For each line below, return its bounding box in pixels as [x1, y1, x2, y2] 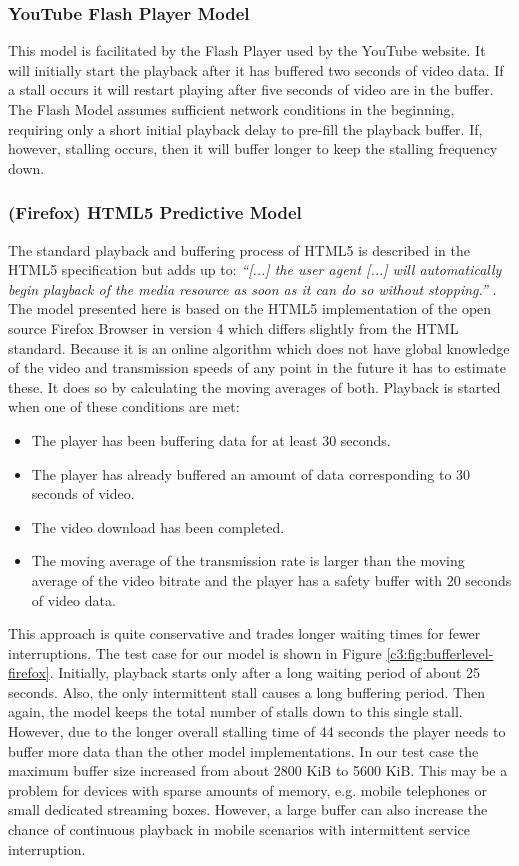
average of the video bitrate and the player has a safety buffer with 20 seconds [31, 569, 512, 590]
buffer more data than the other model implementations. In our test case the [8, 740, 479, 761]
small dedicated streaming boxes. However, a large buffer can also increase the [8, 799, 488, 820]
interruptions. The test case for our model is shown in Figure [8, 642, 382, 663]
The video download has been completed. [31, 516, 285, 537]
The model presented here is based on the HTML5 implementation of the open [8, 298, 492, 319]
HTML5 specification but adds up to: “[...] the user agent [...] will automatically [8, 259, 502, 280]
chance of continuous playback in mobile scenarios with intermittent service [8, 819, 471, 840]
